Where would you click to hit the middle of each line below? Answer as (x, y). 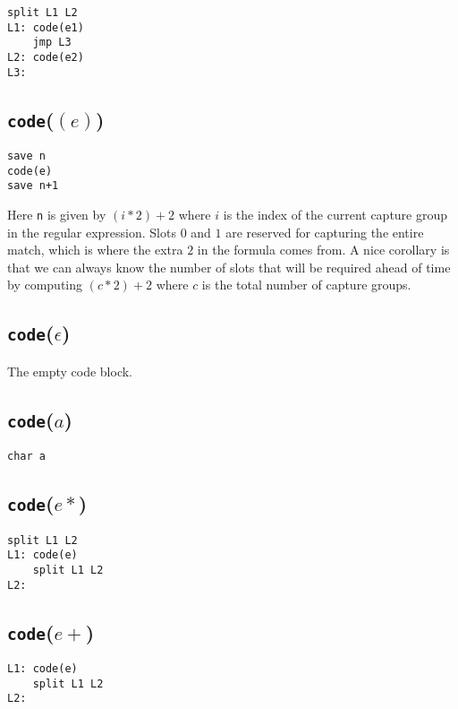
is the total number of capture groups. (306, 285)
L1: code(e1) (46, 27)
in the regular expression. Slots (92, 232)
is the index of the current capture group (335, 215)
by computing (45, 285)
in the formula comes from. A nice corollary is (323, 250)
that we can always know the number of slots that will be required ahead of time (229, 267)
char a (26, 457)
